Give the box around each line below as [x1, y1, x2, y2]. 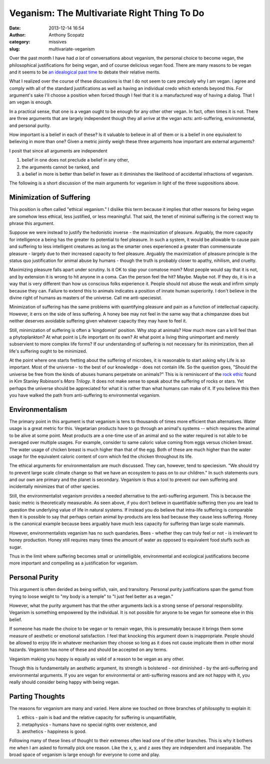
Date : [9, 25, 21, 31]
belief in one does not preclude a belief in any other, [21, 157, 129, 163]
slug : [9, 45, 20, 52]
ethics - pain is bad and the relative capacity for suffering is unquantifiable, [21, 714, 177, 720]
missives [48, 39, 67, 45]
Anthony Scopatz [48, 31, 84, 37]
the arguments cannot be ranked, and [21, 164, 99, 170]
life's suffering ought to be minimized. [9, 348, 87, 354]
